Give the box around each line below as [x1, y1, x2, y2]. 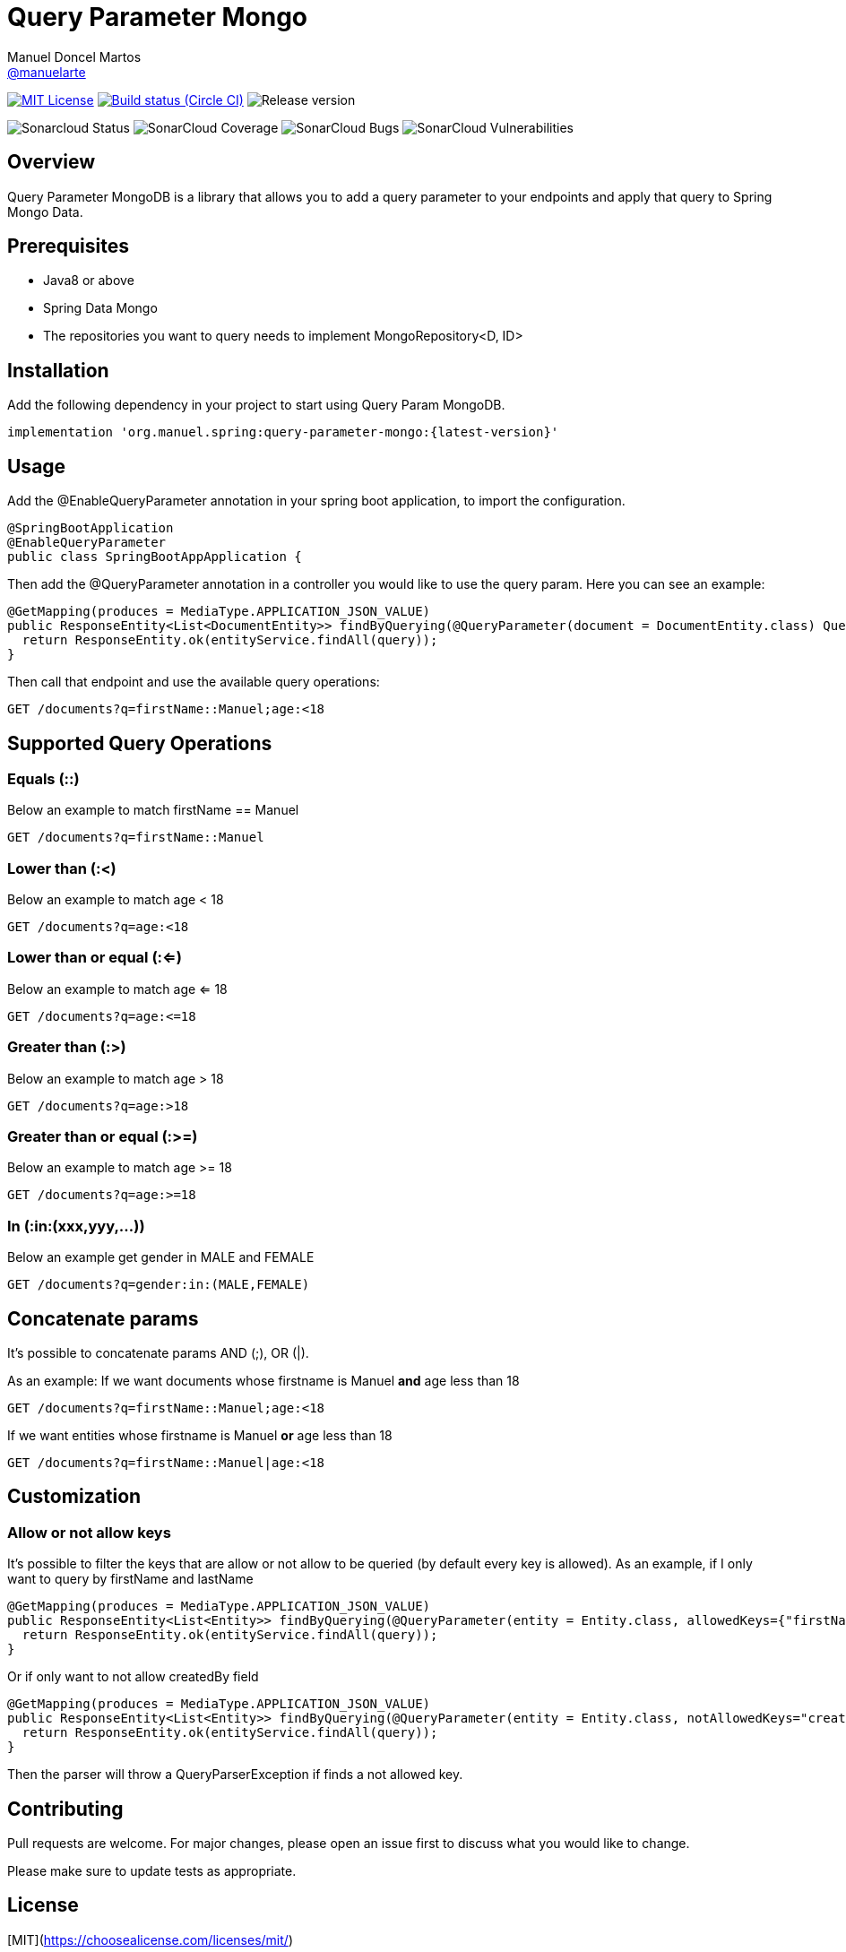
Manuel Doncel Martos [7, 48, 142, 65]
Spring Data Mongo [43, 300, 158, 316]
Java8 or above [43, 272, 134, 289]
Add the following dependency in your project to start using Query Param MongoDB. [7, 397, 505, 413]
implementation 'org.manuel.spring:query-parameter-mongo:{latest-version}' [7, 425, 559, 440]
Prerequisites [7, 235, 129, 258]
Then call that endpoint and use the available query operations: [7, 674, 380, 690]
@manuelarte [7, 64, 86, 80]
